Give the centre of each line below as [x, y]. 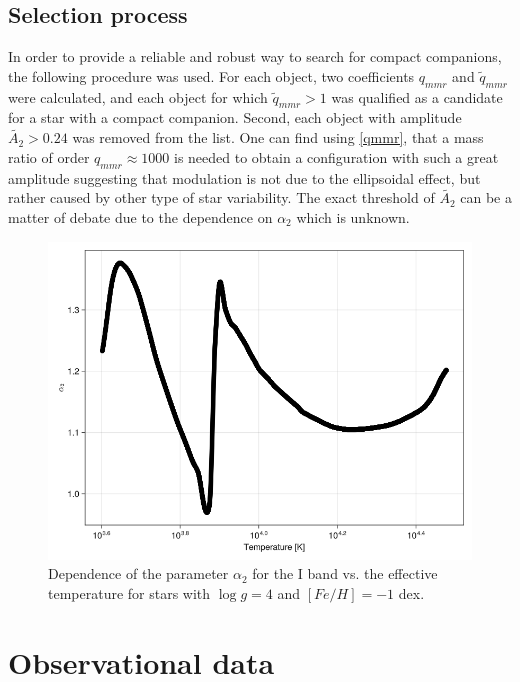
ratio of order [49, 156]
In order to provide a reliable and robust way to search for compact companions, [255, 56]
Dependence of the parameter [138, 573]
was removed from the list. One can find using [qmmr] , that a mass [278, 137]
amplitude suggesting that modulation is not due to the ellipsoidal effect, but [244, 177]
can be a [486, 197]
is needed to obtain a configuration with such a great [336, 156]
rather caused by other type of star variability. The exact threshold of [221, 197]
